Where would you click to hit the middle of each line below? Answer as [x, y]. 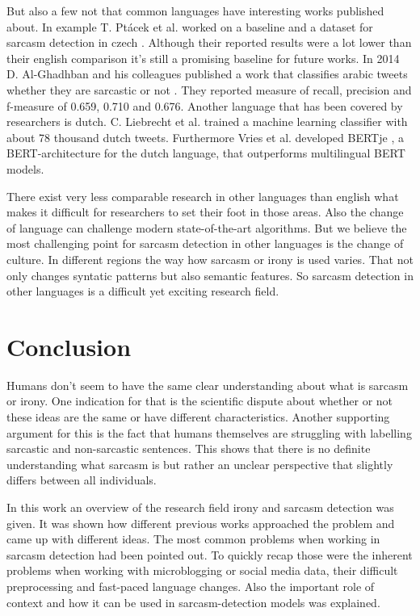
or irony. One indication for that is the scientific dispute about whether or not [200, 401]
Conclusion [69, 346]
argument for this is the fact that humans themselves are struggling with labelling [209, 432]
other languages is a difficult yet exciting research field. [143, 291]
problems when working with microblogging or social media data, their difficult [202, 570]
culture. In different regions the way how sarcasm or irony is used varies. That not [210, 259]
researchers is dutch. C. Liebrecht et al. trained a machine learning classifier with [207, 122]
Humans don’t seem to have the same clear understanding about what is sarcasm [208, 385]
